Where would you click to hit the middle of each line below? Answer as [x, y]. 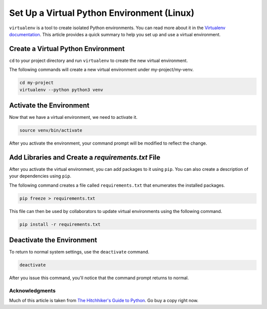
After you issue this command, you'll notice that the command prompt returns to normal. [99, 278]
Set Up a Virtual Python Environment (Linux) [102, 13]
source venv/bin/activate [51, 130]
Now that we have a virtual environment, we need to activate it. [73, 117]
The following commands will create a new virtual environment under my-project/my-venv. [101, 70]
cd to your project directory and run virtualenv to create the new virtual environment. [98, 60]
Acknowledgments [32, 291]
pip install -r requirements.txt [60, 224]
